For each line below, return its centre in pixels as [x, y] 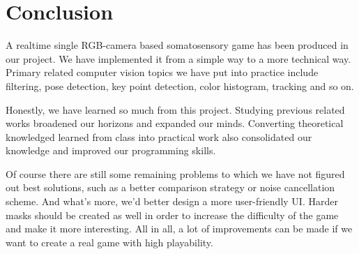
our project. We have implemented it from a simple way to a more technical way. [178, 58]
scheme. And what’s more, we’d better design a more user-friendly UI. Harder [172, 201]
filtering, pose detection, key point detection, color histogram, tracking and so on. [180, 85]
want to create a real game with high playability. [109, 242]
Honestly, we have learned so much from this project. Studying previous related [175, 109]
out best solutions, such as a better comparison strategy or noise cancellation [170, 187]
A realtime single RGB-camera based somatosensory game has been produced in [177, 45]
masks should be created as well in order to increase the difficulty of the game [172, 215]
